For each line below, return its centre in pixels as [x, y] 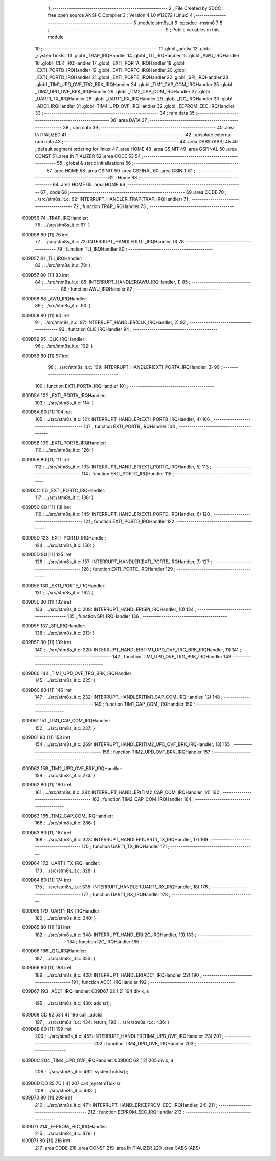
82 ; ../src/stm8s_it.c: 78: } [63, 265]
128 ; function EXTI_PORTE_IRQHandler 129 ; [129, 569]
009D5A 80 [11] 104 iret [47, 412]
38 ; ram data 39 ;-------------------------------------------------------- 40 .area [149, 128]
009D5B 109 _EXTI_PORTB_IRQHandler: [64, 443]
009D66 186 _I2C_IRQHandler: [54, 951]
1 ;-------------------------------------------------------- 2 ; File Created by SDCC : [136, 8]
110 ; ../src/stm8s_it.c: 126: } [64, 450]
